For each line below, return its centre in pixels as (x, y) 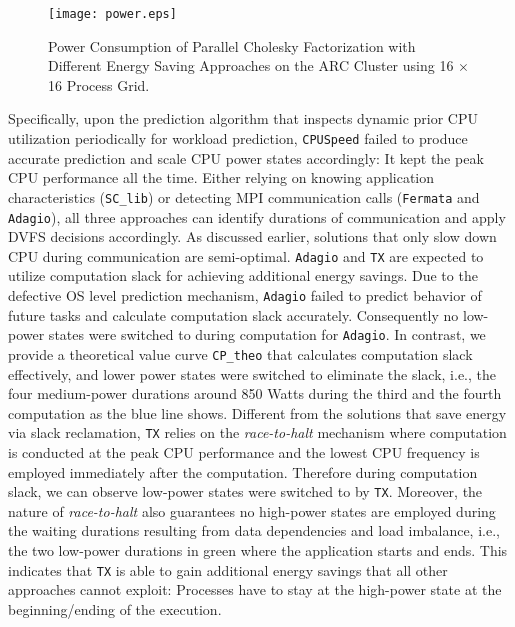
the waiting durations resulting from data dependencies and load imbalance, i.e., (254, 530)
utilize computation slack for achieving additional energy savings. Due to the (243, 275)
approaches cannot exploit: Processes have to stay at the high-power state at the (255, 589)
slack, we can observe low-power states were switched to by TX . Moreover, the (245, 491)
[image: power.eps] (112, 14)
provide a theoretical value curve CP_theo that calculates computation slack (240, 353)
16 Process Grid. (99, 84)
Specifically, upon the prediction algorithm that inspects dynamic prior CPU (243, 118)
